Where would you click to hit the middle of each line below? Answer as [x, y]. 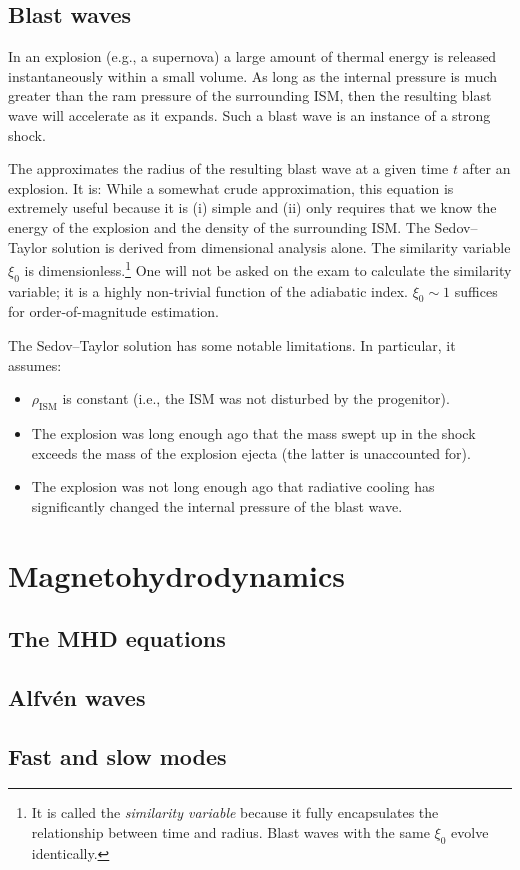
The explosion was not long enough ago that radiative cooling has [233, 486]
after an [486, 168]
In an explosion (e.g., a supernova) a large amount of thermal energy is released [252, 56]
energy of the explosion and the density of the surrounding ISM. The [219, 226]
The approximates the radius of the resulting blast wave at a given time [228, 168]
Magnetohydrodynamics [176, 574]
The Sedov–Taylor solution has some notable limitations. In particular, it [232, 344]
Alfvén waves [77, 696]
